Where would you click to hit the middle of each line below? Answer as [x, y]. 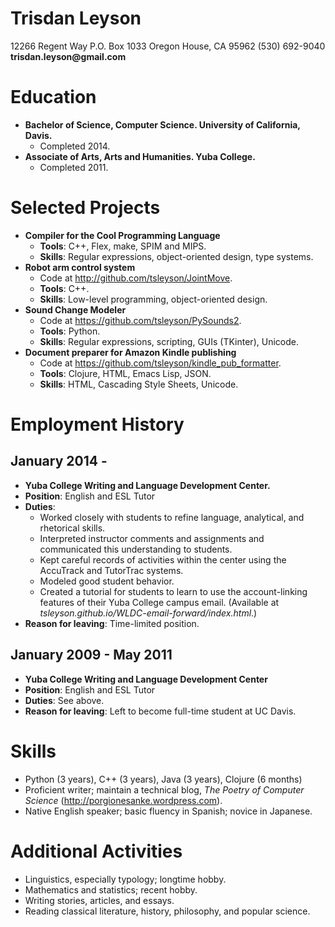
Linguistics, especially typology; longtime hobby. [125, 879]
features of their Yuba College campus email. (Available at [159, 602]
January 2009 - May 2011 [91, 655]
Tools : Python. [70, 331]
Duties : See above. [64, 700]
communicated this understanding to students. [136, 549]
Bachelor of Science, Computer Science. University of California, [162, 124]
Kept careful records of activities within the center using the [163, 559]
